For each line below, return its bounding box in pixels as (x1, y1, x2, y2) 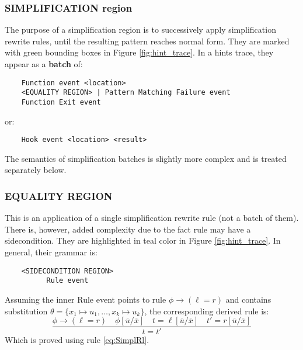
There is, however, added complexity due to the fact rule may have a (5, 223, 251, 235)
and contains (225, 293, 271, 305)
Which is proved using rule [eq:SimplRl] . (5, 334, 149, 346)
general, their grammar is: (5, 246, 97, 258)
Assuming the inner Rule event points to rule (5, 293, 166, 305)
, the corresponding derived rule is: (144, 304, 269, 317)
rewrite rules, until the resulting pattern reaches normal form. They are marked (5, 34, 290, 47)
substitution (5, 304, 48, 317)
